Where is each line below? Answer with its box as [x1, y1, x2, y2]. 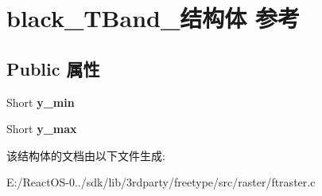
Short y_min [6, 93, 75, 110]
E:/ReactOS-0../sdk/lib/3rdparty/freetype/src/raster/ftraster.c [6, 174, 316, 190]
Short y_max [6, 120, 77, 137]
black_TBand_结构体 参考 [6, 2, 301, 34]
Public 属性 [6, 56, 100, 80]
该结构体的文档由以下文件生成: [6, 147, 165, 163]
